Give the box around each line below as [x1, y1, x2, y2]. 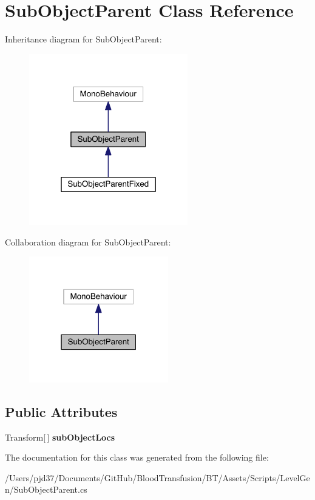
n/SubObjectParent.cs [5, 483, 87, 496]
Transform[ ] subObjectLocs [5, 430, 115, 443]
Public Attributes [5, 402, 118, 421]
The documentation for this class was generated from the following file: [5, 451, 269, 464]
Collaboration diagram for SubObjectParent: [5, 235, 171, 248]
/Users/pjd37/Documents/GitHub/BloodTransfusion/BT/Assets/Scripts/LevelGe [5, 471, 310, 484]
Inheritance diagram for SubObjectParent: [5, 33, 162, 45]
